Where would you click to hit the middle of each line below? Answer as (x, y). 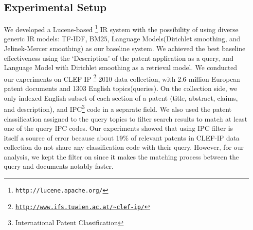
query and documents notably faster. (59, 166)
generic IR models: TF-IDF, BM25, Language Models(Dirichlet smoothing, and (122, 39)
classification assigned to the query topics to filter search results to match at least (126, 118)
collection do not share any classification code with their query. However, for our (124, 147)
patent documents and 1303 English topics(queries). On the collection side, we (121, 88)
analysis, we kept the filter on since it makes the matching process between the (122, 156)
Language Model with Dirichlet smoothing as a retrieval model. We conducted (121, 67)
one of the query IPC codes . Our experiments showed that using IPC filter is (118, 128)
